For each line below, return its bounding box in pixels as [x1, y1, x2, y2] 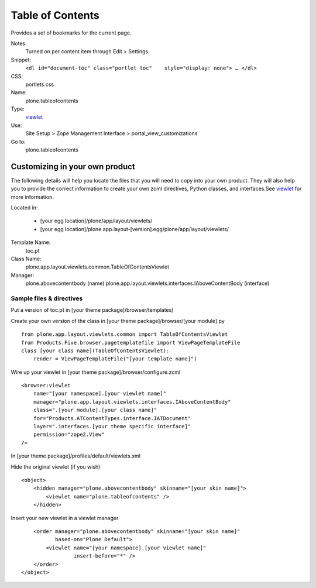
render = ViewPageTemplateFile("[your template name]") [33, 356, 197, 362]
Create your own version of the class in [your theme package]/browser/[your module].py [11, 317, 225, 324]
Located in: [11, 204, 38, 211]
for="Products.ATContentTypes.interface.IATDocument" [33, 415, 191, 421]
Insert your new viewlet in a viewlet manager [11, 514, 119, 521]
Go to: [11, 138, 26, 145]
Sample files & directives [11, 294, 83, 302]
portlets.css [25, 81, 54, 88]
